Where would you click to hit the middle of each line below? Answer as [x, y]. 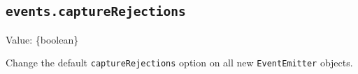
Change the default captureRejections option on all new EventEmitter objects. [179, 63]
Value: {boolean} [42, 39]
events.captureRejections [96, 12]
